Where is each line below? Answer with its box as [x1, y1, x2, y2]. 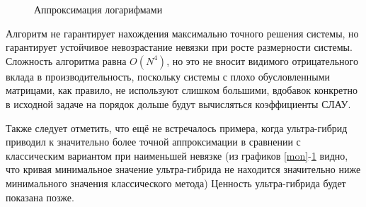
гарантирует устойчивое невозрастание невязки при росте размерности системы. [6, 40, 353, 54]
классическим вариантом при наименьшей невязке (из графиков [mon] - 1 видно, [6, 148, 348, 162]
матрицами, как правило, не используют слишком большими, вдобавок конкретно [6, 83, 358, 97]
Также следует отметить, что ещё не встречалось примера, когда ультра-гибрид [6, 120, 348, 135]
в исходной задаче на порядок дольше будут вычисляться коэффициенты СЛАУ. [6, 96, 351, 111]
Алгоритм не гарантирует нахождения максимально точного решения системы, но [6, 25, 359, 40]
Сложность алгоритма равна [6, 53, 127, 68]
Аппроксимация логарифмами [34, 2, 163, 16]
